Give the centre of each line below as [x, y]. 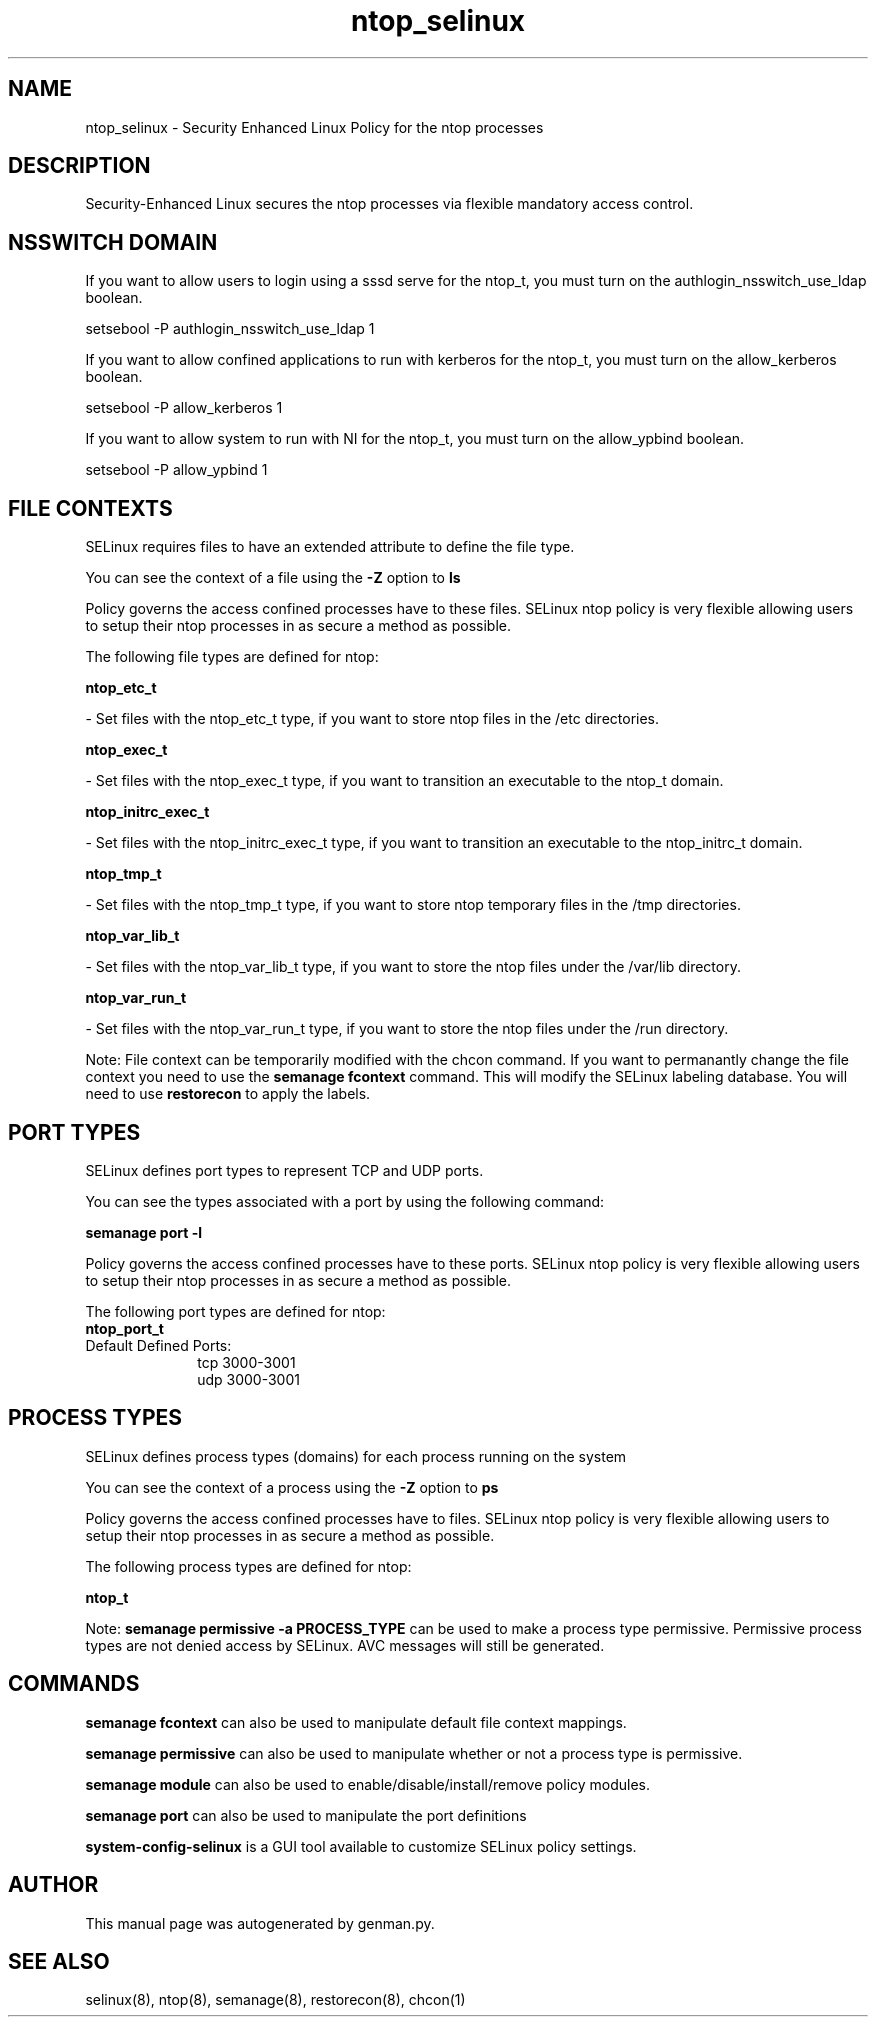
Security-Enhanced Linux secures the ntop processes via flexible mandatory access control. [389, 204]
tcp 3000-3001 [246, 1362]
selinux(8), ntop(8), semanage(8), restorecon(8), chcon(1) [275, 2000]
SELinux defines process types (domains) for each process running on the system [356, 1456]
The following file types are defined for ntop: [232, 657]
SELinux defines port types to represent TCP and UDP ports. [284, 1170]
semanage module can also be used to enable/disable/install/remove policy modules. [368, 1784]
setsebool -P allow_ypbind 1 [176, 470]
